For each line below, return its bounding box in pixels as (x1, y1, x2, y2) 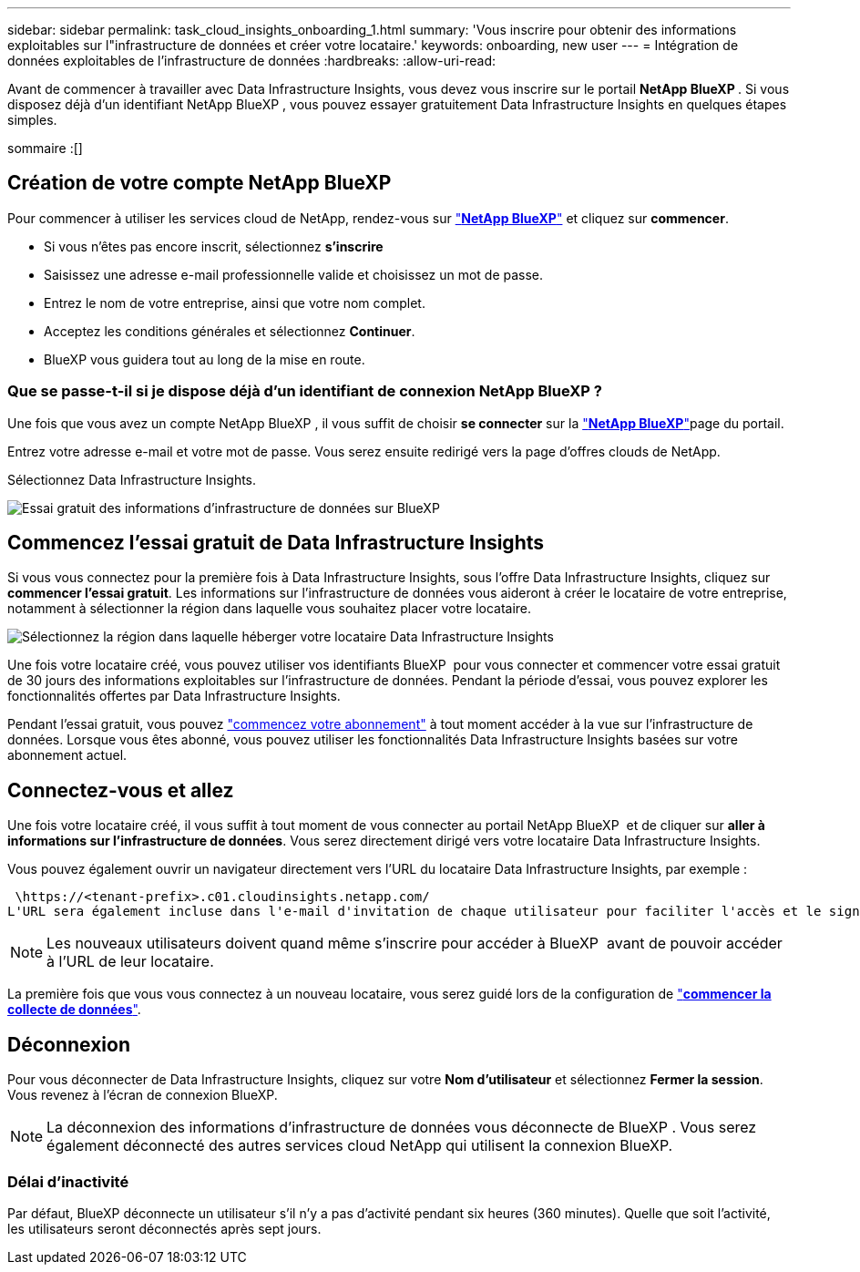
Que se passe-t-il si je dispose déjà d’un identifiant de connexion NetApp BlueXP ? (7, 382, 602, 401)
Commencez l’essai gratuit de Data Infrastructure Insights (7, 531, 545, 555)
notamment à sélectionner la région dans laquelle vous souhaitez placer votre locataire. (7, 600, 532, 617)
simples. (7, 112, 57, 128)
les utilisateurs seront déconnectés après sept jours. (7, 1220, 322, 1236)
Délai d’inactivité (7, 1172, 129, 1191)
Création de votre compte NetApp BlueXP (7, 171, 392, 195)
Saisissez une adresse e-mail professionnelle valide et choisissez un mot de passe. (44, 266, 544, 282)
